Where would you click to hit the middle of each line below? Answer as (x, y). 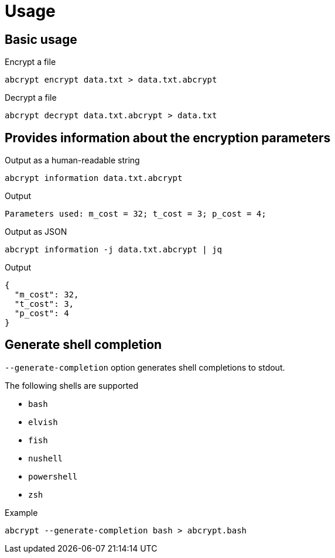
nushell (46, 458)
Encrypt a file (30, 62)
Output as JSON (36, 232)
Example (21, 512)
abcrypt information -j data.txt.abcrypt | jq (113, 250)
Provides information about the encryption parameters (168, 138)
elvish (43, 422)
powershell (53, 476)
